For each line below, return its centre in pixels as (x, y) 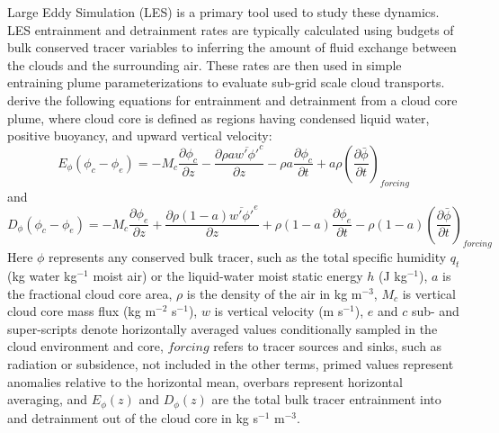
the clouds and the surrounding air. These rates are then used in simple (205, 64)
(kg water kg (42, 276)
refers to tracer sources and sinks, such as (328, 346)
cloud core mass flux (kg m (82, 311)
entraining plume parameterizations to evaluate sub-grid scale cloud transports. (226, 82)
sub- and (435, 311)
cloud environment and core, (85, 346)
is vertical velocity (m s (279, 311)
